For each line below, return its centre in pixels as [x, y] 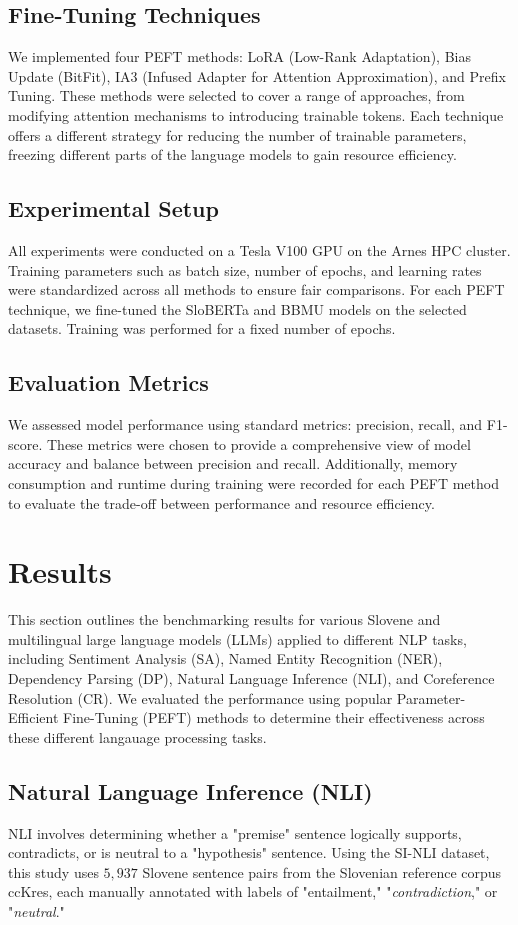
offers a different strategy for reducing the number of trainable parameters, [237, 134]
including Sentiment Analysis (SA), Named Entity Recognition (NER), [225, 658]
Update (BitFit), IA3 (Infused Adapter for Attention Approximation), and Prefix [257, 75]
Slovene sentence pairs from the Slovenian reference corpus [322, 871]
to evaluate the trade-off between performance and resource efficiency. [221, 502]
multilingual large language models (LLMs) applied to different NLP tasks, [237, 638]
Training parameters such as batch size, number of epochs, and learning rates [245, 269]
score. [25, 443]
